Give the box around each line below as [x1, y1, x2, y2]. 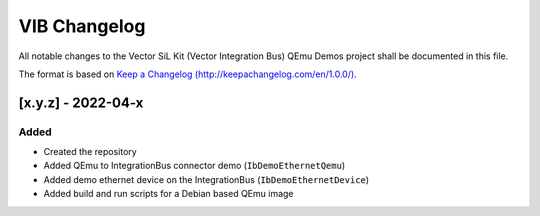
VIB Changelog [18, 15, 146, 37]
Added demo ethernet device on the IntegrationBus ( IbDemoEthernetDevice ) [43, 173, 370, 185]
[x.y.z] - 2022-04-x [18, 94, 144, 111]
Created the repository [43, 146, 137, 158]
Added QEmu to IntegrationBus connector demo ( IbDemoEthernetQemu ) [43, 160, 346, 172]
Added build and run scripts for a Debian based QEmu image [43, 188, 294, 200]
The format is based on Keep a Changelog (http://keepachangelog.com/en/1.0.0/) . [18, 68, 357, 80]
